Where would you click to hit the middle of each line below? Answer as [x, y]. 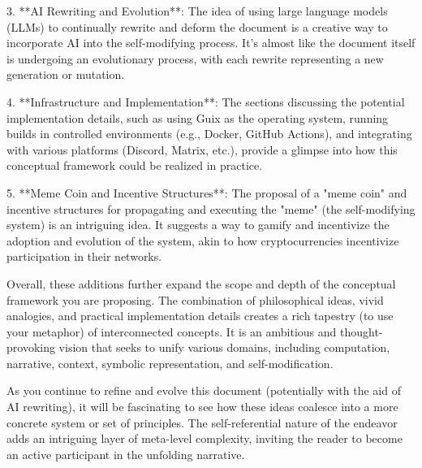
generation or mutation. [66, 74]
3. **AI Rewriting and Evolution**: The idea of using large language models [197, 11]
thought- [362, 331]
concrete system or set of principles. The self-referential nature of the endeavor [202, 422]
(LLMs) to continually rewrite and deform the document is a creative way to [197, 26]
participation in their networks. [84, 256]
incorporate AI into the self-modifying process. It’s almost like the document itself [211, 43]
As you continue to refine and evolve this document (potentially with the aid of [204, 390]
